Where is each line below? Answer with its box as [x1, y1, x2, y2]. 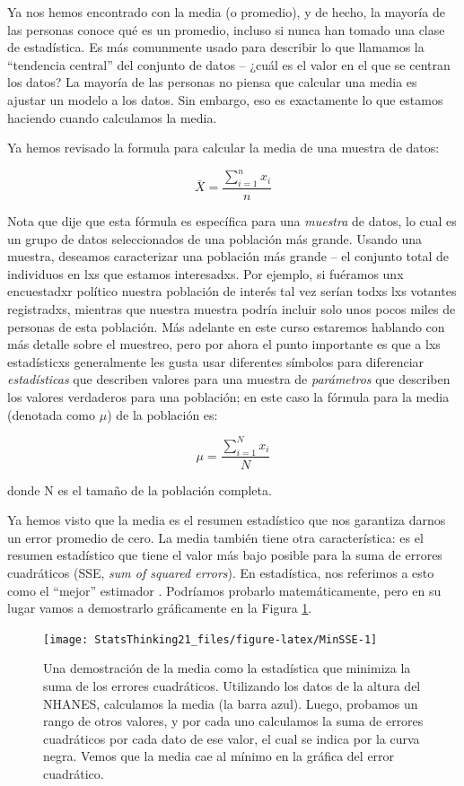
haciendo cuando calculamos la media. [7, 108, 217, 127]
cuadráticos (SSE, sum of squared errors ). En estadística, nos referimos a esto [7, 563, 434, 581]
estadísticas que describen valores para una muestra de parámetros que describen [7, 370, 451, 389]
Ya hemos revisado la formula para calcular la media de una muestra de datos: [7, 138, 440, 157]
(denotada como [7, 405, 95, 424]
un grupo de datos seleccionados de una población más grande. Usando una [7, 229, 423, 248]
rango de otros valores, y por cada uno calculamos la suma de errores [43, 712, 424, 730]
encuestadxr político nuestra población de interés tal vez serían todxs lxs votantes [7, 282, 457, 301]
